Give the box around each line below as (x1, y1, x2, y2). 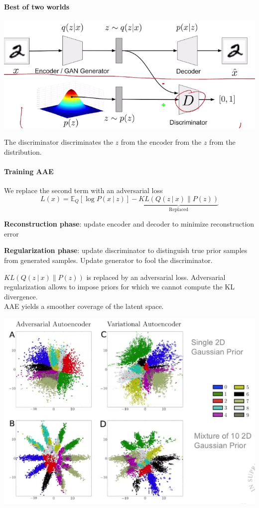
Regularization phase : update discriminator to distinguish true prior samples (4, 245, 248, 255)
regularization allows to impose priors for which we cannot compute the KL (4, 281, 235, 292)
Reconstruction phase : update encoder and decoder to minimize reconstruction (4, 219, 255, 229)
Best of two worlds (4, 1, 70, 11)
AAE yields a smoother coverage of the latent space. (4, 301, 164, 311)
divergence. (4, 291, 38, 301)
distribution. (4, 146, 42, 157)
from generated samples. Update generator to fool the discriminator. (4, 255, 213, 265)
